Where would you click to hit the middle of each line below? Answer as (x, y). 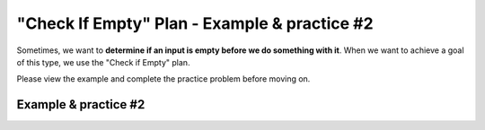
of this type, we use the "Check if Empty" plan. (103, 62)
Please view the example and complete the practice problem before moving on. (163, 79)
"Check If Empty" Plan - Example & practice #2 (195, 23)
